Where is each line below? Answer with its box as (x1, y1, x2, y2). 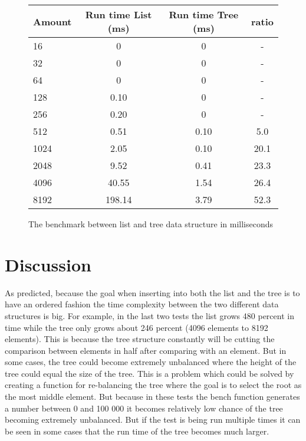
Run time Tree (169, 8, 239, 21)
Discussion (5, 252, 91, 276)
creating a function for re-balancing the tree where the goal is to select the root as (5, 379, 302, 391)
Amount (33, 14, 72, 28)
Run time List (85, 8, 152, 21)
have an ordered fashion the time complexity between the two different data (5, 298, 279, 310)
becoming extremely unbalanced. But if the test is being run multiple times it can (5, 413, 301, 426)
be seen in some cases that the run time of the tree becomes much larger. (5, 425, 269, 437)
